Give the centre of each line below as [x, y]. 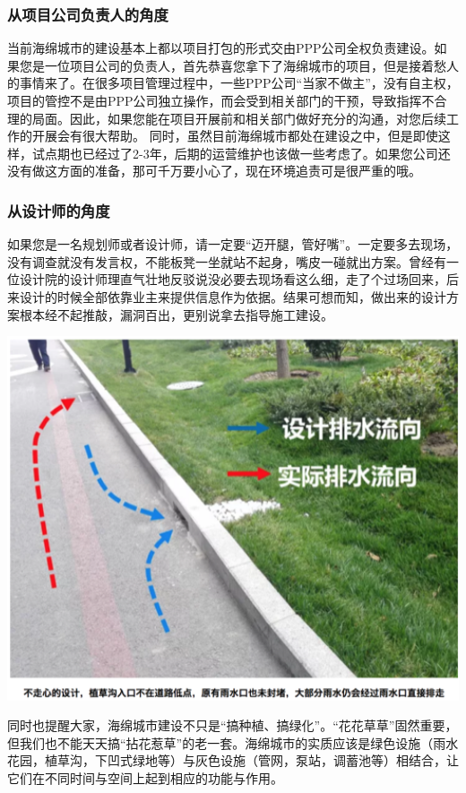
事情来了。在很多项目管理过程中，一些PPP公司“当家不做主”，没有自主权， [239, 83]
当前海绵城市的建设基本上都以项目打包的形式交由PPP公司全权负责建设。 [221, 48]
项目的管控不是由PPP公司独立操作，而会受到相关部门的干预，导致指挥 [215, 100]
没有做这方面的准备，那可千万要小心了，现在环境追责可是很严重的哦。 [214, 171]
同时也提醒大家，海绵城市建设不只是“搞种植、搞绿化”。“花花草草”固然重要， [233, 725]
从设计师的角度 [59, 210]
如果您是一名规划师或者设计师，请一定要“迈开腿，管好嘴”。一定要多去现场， [233, 244]
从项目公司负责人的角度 [88, 14]
